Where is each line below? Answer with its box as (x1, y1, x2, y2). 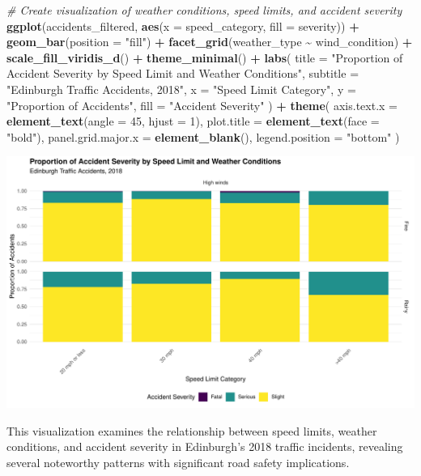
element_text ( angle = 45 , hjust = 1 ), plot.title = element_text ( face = (6, 113, 380, 130)
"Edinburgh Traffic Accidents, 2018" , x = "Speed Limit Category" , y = (6, 80, 356, 97)
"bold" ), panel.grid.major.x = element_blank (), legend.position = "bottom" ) (6, 128, 400, 145)
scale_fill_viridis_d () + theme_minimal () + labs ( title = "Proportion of (6, 49, 403, 66)
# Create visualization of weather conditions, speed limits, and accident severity (6, 2, 402, 18)
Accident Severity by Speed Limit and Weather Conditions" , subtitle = (6, 65, 359, 82)
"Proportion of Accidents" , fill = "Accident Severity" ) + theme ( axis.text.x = (6, 96, 398, 113)
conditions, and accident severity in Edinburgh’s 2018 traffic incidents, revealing (6, 438, 403, 455)
